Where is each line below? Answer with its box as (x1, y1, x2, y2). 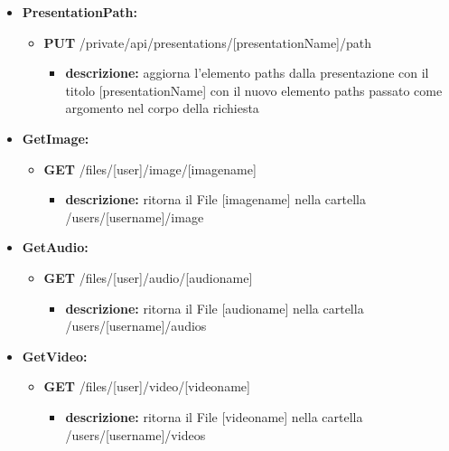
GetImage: (22, 128, 89, 147)
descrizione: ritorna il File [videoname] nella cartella (65, 407, 363, 426)
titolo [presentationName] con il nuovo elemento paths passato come (65, 80, 443, 99)
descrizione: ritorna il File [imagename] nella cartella (65, 190, 366, 209)
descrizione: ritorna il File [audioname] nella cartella (65, 298, 364, 317)
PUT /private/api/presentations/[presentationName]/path (43, 33, 372, 52)
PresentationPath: (22, 3, 137, 21)
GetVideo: (22, 346, 88, 365)
